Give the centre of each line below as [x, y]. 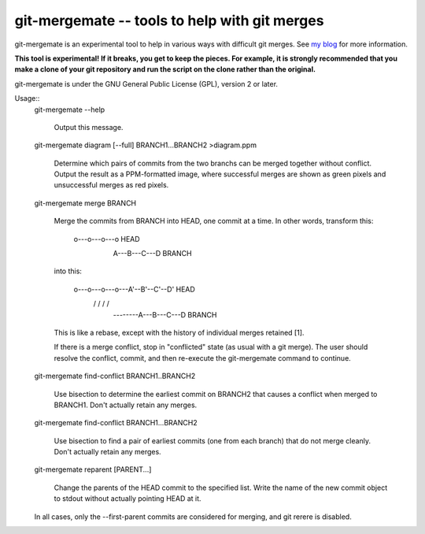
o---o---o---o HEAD [107, 239]
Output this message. [89, 127]
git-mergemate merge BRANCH [85, 203]
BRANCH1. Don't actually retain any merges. [126, 405]
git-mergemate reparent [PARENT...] [93, 469]
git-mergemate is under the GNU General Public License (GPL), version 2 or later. [146, 83]
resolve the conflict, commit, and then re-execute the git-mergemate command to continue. [203, 358]
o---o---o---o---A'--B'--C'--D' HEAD [135, 289]
